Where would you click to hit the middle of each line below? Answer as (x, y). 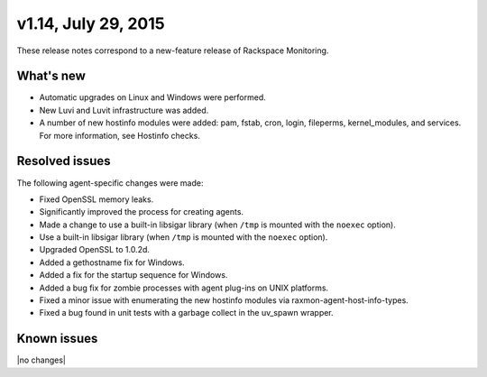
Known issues (57, 339)
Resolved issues (64, 161)
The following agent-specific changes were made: (110, 183)
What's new (51, 76)
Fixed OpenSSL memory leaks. (96, 199)
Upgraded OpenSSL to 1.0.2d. (95, 250)
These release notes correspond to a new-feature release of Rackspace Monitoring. (173, 51)
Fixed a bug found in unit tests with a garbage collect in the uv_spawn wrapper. (186, 313)
